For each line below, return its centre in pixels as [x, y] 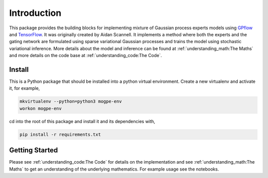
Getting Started [33, 150]
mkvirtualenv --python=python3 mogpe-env [71, 101]
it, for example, [25, 88]
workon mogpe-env [41, 108]
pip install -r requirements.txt [60, 134]
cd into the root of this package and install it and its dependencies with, [82, 121]
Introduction [35, 13]
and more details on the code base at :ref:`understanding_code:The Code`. [86, 56]
